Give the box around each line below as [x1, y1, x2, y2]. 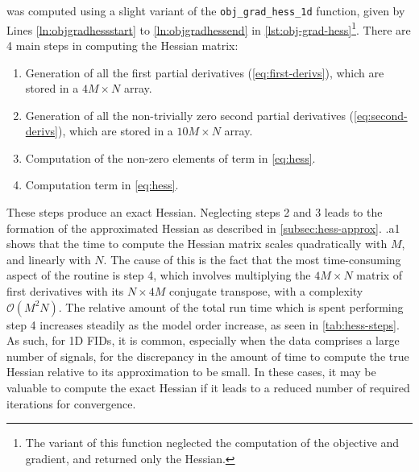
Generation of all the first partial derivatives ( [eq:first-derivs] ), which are [25, 64, 384, 81]
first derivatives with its [6, 283, 124, 300]
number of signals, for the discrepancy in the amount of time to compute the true [6, 347, 409, 364]
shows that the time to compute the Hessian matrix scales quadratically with [6, 235, 388, 252]
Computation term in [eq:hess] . [25, 176, 179, 193]
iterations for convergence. [6, 395, 136, 412]
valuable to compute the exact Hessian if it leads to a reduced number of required [6, 379, 410, 395]
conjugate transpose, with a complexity [169, 283, 363, 300]
